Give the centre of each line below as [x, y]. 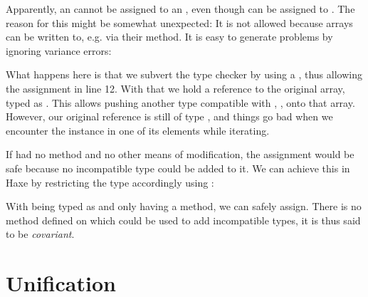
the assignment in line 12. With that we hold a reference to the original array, [175, 88]
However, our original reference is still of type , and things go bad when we [169, 116]
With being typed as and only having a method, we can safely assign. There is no [184, 206]
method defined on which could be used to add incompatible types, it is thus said [183, 220]
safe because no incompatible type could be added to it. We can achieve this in [178, 168]
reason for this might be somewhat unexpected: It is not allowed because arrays [179, 22]
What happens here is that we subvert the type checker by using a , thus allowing [184, 74]
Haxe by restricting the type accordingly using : [110, 182]
